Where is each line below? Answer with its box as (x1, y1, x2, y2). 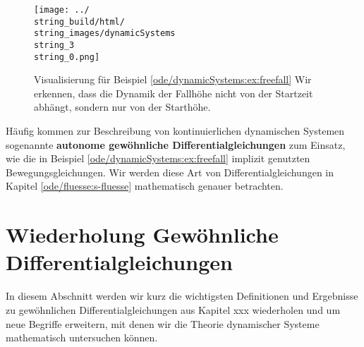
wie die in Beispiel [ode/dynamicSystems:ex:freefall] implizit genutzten (6, 151, 310, 166)
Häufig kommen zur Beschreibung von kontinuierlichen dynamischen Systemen (6, 123, 345, 138)
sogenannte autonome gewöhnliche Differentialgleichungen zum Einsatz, (6, 137, 346, 152)
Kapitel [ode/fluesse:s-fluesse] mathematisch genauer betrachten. (6, 178, 284, 193)
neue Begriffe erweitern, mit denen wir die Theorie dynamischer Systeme (6, 316, 320, 331)
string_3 (34, 39, 75, 50)
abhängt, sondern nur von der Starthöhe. (34, 99, 211, 114)
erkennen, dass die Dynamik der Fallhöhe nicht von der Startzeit (34, 85, 313, 100)
